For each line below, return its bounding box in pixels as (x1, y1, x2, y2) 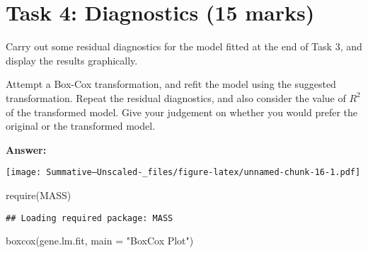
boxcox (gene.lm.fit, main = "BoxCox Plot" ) (6, 233, 194, 248)
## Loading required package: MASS (6, 213, 173, 223)
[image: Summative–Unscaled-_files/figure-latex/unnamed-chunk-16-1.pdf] (6, 167, 361, 178)
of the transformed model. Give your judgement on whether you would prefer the (6, 104, 358, 119)
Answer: (6, 142, 47, 157)
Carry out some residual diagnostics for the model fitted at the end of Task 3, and (6, 39, 362, 54)
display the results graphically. (6, 52, 138, 67)
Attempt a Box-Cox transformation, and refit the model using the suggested (6, 77, 336, 91)
